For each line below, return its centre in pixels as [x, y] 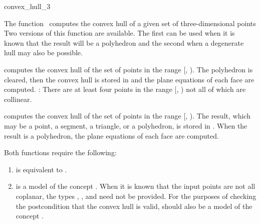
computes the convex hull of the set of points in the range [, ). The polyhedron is [128, 69]
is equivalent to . [41, 169]
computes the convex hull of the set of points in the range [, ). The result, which [127, 116]
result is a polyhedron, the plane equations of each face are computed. [111, 135]
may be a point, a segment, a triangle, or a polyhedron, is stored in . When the [126, 125]
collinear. [18, 99]
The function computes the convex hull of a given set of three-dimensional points [130, 23]
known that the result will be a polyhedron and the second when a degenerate [124, 42]
